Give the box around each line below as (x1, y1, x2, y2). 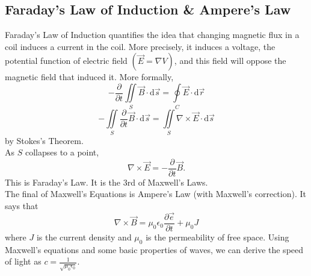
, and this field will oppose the (174, 54, 286, 67)
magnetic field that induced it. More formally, (5, 71, 174, 83)
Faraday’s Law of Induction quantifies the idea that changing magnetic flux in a (5, 28, 300, 41)
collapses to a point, (25, 146, 99, 158)
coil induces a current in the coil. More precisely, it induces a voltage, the (5, 40, 276, 52)
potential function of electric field (5, 54, 128, 67)
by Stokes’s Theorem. (5, 134, 84, 146)
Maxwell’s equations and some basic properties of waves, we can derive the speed (5, 243, 304, 256)
